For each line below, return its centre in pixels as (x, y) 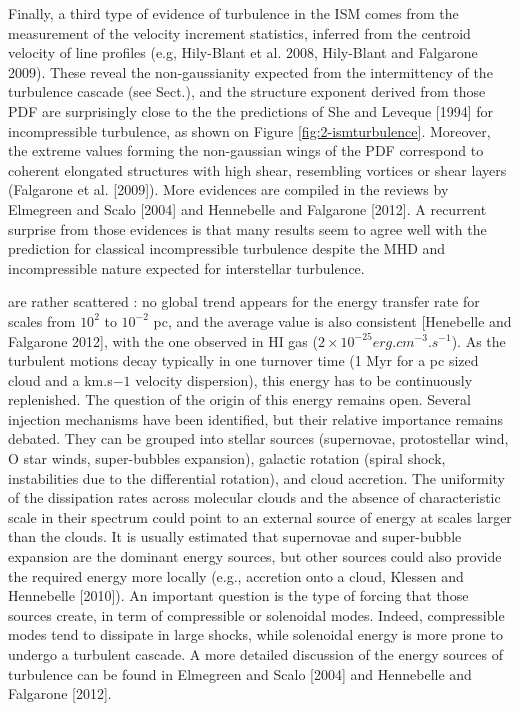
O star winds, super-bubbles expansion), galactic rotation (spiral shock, (227, 458)
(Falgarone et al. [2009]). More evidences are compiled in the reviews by (228, 189)
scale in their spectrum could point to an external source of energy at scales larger (260, 516)
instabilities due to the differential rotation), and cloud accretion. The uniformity (256, 477)
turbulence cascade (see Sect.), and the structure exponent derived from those (247, 91)
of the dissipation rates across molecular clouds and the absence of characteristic (254, 497)
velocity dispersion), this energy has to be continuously (304, 379)
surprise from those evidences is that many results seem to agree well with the (247, 228)
